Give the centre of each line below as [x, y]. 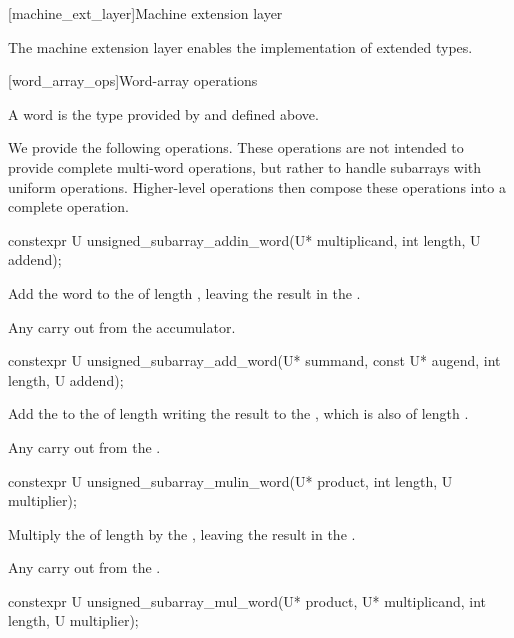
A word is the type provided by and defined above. [163, 113]
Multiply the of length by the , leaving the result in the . [182, 533]
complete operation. [68, 206]
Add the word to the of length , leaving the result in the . [184, 292]
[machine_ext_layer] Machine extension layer [145, 13]
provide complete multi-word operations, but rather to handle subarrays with [245, 166]
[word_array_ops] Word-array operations [133, 80]
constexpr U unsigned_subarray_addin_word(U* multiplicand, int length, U [244, 239]
